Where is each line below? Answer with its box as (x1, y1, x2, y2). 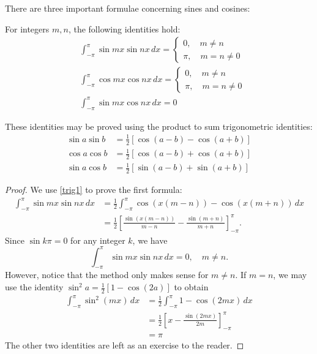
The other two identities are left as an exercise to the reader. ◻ (5, 338, 244, 351)
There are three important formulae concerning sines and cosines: (5, 2, 250, 14)
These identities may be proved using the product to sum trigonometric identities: (5, 119, 313, 132)
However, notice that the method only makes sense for (5, 268, 209, 281)
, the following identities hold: (68, 22, 181, 35)
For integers (5, 22, 50, 35)
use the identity (5, 281, 64, 293)
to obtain (174, 281, 209, 293)
